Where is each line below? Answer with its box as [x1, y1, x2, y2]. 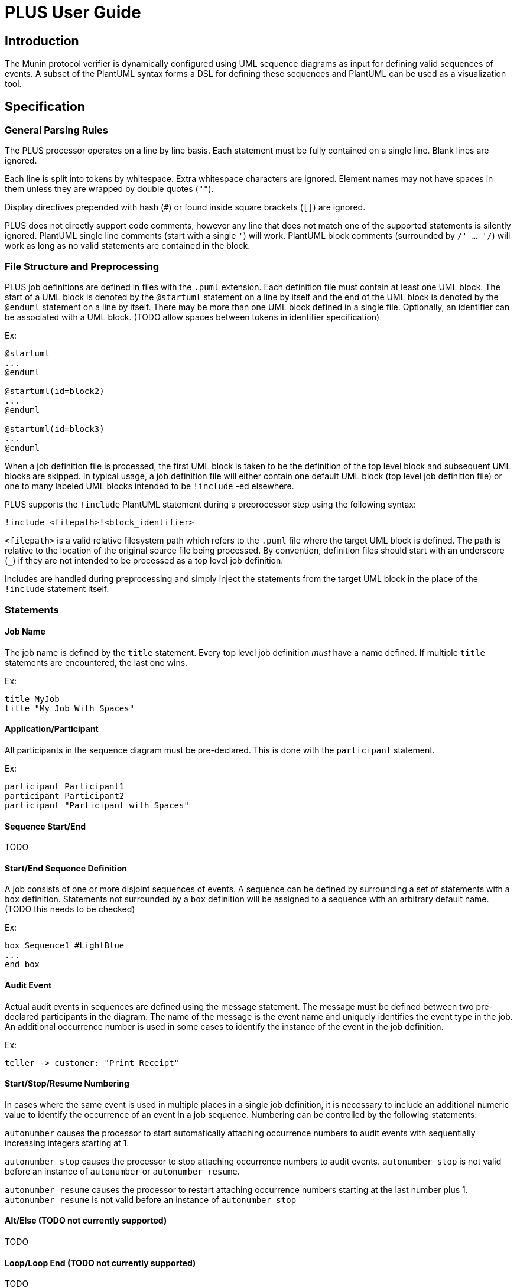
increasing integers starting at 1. [5, 1137, 129, 1148]
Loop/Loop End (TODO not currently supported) [5, 1257, 196, 1268]
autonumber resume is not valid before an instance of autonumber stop [5, 1194, 297, 1205]
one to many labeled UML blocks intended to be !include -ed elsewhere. [5, 481, 294, 492]
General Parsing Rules [5, 124, 109, 136]
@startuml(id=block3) [5, 424, 105, 434]
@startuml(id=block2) [5, 386, 105, 396]
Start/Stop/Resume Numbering [5, 1078, 129, 1089]
